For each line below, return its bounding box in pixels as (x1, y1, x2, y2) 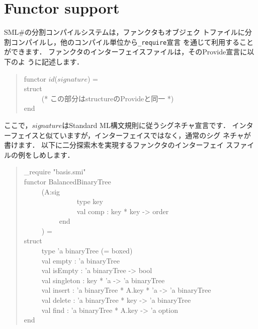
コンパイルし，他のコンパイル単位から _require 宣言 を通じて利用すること (11, 36, 253, 47)
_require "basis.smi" (24, 166, 86, 177)
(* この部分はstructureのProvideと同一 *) (41, 93, 174, 103)
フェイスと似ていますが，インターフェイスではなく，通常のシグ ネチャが (11, 129, 251, 140)
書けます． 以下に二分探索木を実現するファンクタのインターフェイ (4, 140, 224, 150)
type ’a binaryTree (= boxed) (41, 245, 133, 256)
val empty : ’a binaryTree (41, 255, 120, 266)
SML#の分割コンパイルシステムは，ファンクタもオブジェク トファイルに (4, 27, 245, 37)
